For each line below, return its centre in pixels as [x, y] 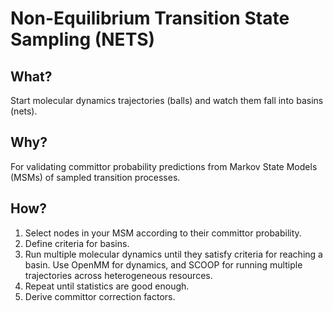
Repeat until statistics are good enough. [107, 286]
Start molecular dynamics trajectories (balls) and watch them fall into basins [167, 100]
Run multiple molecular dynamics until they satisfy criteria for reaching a [173, 254]
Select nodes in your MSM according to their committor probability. [163, 233]
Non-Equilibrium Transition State [150, 18]
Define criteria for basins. [77, 243]
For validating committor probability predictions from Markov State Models [164, 166]
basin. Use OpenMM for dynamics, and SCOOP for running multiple [163, 264]
